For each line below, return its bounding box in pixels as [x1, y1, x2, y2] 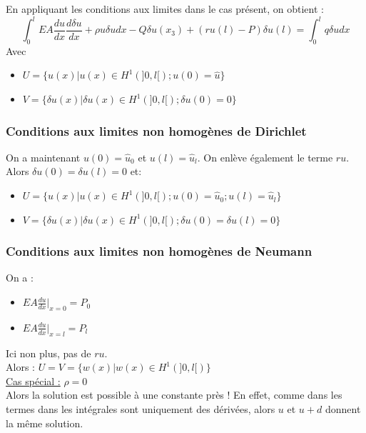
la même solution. [6, 415, 83, 430]
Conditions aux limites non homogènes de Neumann [6, 242, 312, 260]
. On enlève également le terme [197, 149, 333, 164]
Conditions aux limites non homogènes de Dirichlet [6, 121, 307, 139]
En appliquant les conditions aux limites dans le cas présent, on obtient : [6, 1, 324, 16]
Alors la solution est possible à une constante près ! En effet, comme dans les [6, 387, 342, 402]
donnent [325, 402, 361, 417]
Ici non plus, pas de [6, 345, 91, 360]
